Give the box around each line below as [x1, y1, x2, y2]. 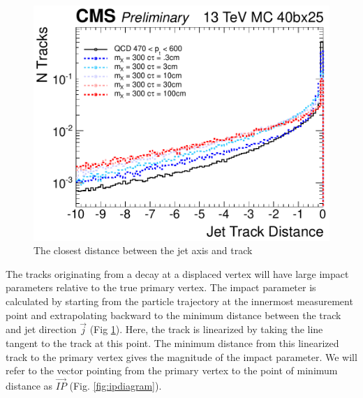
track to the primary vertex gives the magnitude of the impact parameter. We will [6, 349, 357, 364]
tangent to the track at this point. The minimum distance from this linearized [6, 336, 339, 350]
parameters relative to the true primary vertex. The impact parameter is [6, 280, 316, 295]
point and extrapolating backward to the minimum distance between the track [6, 307, 341, 322]
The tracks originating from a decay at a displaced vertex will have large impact [6, 266, 349, 281]
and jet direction [6, 322, 77, 337]
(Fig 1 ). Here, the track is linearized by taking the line [89, 322, 323, 337]
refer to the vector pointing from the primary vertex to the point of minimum [6, 363, 338, 378]
